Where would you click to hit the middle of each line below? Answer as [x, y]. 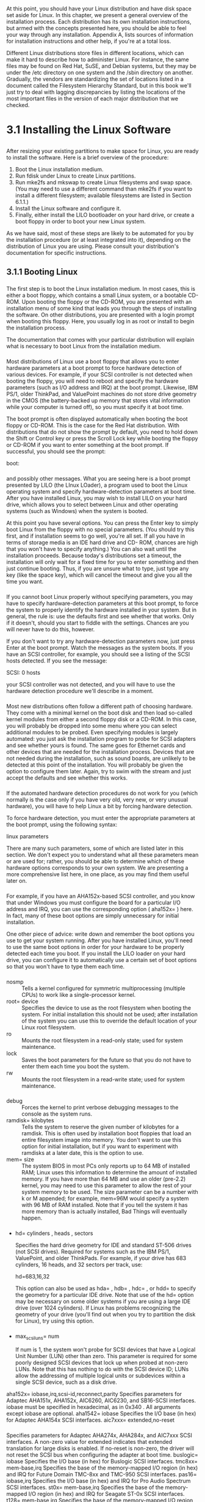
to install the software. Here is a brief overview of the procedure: [88, 157]
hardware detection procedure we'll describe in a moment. [80, 691]
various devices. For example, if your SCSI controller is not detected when [99, 374]
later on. [17, 881]
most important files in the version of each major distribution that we [92, 99]
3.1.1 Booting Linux [42, 272]
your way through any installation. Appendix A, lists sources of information [100, 35]
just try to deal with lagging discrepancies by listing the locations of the [96, 92]
